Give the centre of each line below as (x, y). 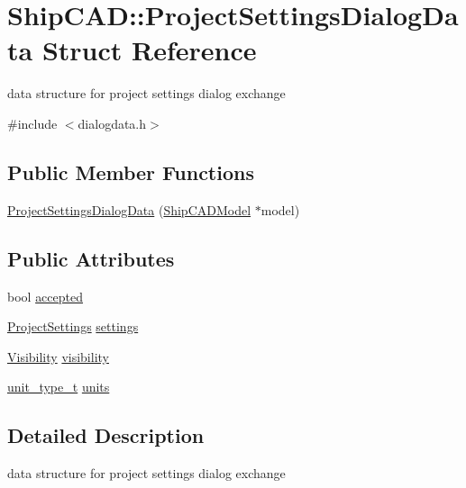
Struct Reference (149, 50)
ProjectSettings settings (73, 326)
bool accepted (46, 296)
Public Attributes (91, 258)
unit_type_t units (59, 387)
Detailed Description (106, 435)
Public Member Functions (131, 172)
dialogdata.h (112, 123)
